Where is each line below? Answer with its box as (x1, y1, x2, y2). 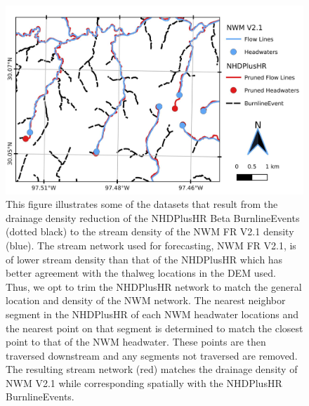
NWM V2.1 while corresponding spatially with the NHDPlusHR (6, 375, 282, 390)
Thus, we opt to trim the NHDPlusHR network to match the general (6, 279, 302, 294)
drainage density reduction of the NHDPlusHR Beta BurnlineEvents (6, 210, 300, 225)
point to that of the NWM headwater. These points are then (6, 334, 266, 349)
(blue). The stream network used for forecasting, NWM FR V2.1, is (6, 237, 296, 252)
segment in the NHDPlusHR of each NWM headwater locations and (6, 306, 298, 321)
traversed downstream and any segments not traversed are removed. (6, 348, 298, 362)
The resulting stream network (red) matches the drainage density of (6, 362, 298, 376)
